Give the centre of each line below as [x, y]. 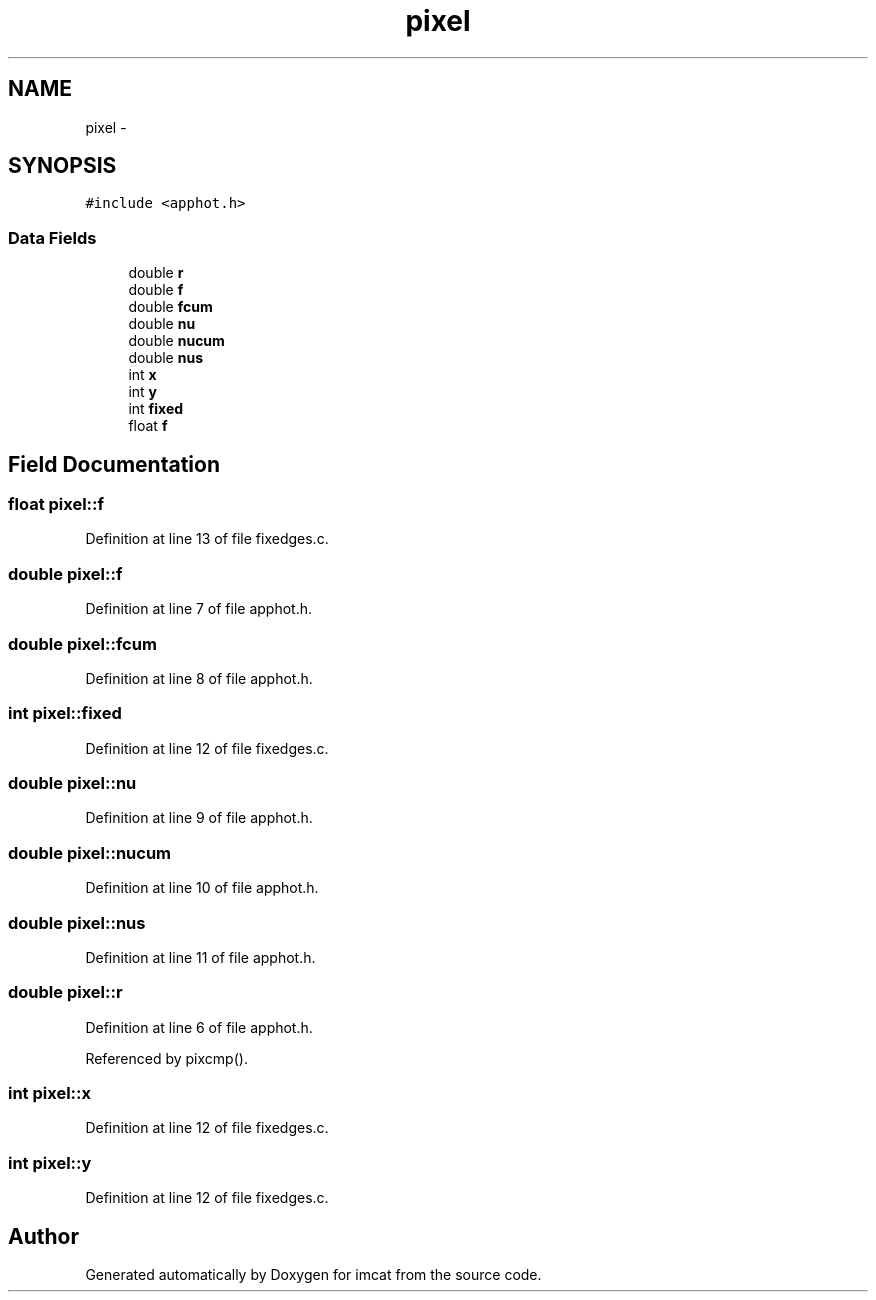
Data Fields [52, 237]
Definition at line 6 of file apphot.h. [199, 1027]
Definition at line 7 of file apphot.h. [199, 609]
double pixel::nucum [90, 852]
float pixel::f [56, 504]
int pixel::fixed [65, 713]
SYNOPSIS [62, 166]
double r [156, 273]
